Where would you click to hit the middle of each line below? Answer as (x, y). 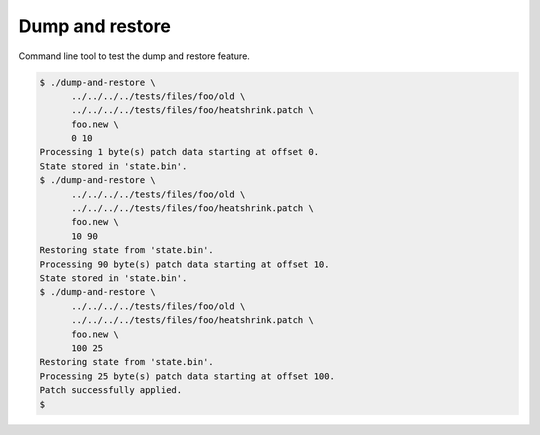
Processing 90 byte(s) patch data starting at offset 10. (184, 264)
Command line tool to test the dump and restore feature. (134, 56)
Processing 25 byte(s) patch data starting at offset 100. (187, 376)
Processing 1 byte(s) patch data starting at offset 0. (179, 152)
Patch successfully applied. (111, 390)
